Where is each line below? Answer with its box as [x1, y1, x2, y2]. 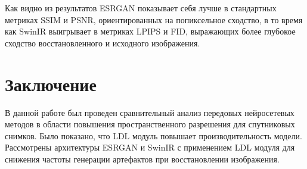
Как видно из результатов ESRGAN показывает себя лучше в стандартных [5, 2, 277, 14]
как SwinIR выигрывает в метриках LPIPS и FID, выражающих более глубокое [5, 25, 296, 37]
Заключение [5, 71, 97, 96]
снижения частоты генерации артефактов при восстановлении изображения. [5, 152, 280, 165]
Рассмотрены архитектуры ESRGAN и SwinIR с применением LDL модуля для [5, 141, 295, 154]
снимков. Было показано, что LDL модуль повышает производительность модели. [5, 129, 302, 142]
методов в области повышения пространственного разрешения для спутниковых [5, 118, 295, 130]
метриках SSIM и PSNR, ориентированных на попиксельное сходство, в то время [5, 13, 303, 26]
